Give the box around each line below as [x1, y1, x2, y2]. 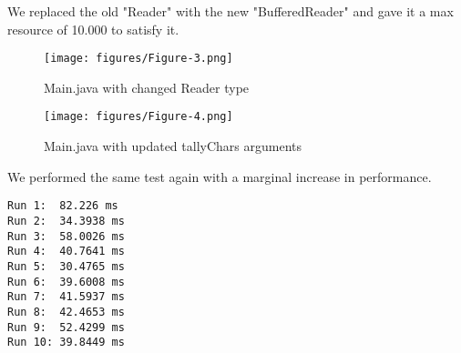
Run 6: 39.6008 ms [7, 275, 125, 288]
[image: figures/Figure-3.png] [44, 52, 233, 66]
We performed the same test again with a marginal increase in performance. [7, 166, 432, 186]
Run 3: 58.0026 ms [7, 229, 125, 243]
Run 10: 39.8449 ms [7, 336, 125, 349]
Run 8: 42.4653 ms [7, 305, 125, 318]
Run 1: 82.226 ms [7, 199, 118, 213]
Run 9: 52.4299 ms [7, 320, 125, 334]
